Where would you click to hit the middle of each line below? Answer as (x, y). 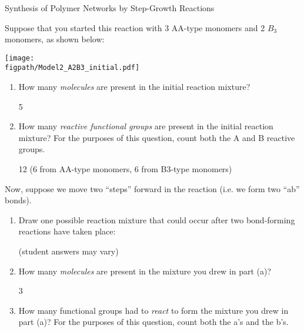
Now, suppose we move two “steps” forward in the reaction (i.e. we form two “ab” (152, 188)
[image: (20, 58)
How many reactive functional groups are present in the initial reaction (146, 126)
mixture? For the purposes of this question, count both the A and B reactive (157, 137)
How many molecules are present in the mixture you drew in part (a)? (145, 271)
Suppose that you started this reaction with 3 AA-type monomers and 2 (135, 27)
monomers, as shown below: (55, 39)
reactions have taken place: (67, 231)
